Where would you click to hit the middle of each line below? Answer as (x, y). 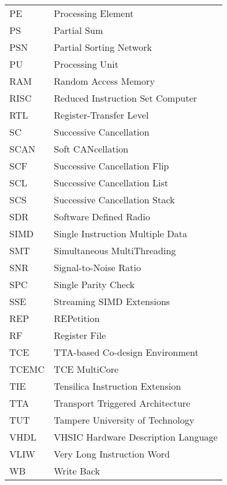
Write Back (77, 471)
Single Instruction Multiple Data (121, 233)
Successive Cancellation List (111, 183)
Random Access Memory (104, 81)
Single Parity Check (94, 284)
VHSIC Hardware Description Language (136, 437)
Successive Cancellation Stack (114, 200)
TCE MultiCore (86, 369)
